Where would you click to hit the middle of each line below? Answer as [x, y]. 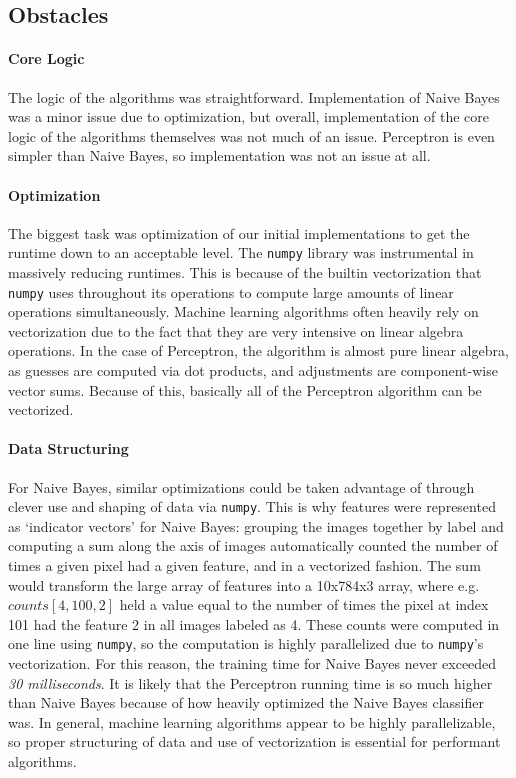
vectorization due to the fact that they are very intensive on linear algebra [236, 330]
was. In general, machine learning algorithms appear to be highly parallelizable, [252, 721]
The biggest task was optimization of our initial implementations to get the [239, 232]
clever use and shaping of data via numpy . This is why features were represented [252, 506]
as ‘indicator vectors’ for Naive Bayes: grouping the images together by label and [256, 525]
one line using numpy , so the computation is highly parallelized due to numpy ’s [246, 643]
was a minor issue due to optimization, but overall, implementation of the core [248, 116]
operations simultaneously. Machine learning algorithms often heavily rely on [243, 311]
